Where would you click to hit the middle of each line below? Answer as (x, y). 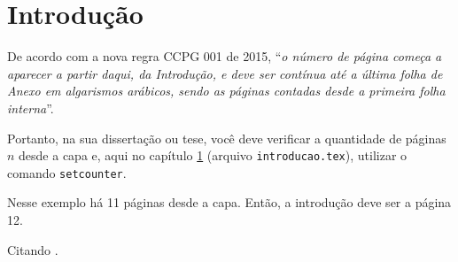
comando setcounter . (67, 172)
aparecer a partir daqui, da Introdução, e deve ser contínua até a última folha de (225, 73)
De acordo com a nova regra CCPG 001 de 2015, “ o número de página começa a (225, 56)
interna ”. (31, 108)
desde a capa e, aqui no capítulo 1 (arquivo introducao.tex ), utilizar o (213, 155)
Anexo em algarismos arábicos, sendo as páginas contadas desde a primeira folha (226, 91)
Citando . (33, 249)
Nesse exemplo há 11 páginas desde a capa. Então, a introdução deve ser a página (229, 202)
